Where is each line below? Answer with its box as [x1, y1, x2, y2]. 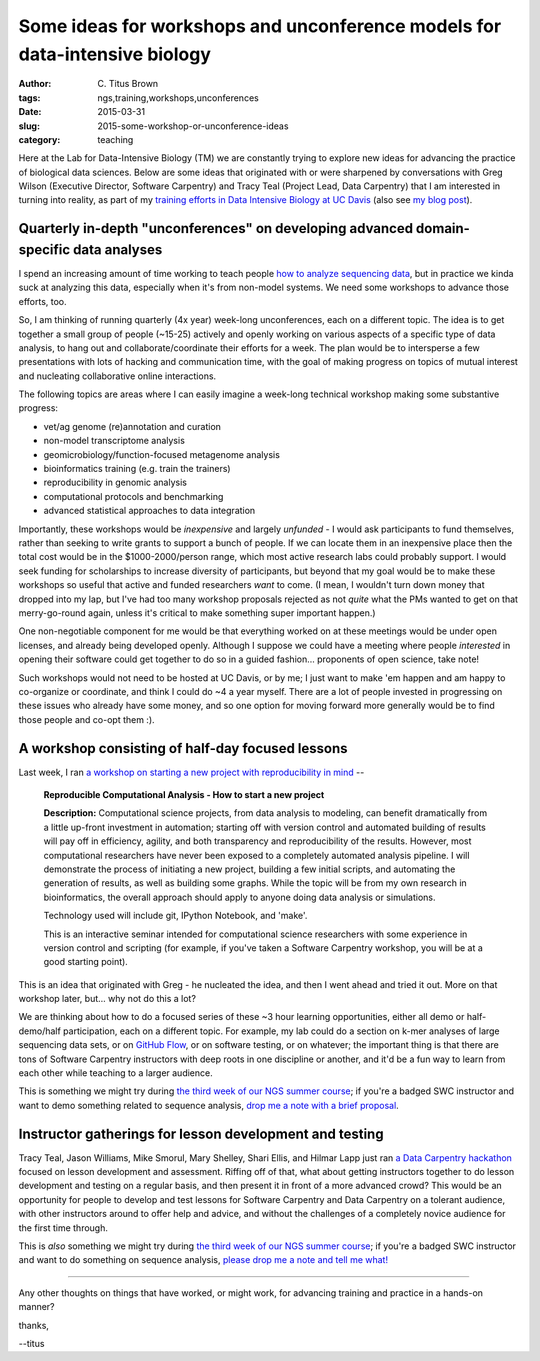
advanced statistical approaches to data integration [43, 505, 256, 517]
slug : [18, 120, 40, 132]
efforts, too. [18, 295, 67, 307]
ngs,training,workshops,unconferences [97, 91, 259, 104]
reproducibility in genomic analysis [43, 476, 187, 489]
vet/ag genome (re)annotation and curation [43, 420, 222, 432]
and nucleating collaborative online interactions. [18, 370, 217, 382]
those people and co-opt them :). [18, 713, 155, 725]
